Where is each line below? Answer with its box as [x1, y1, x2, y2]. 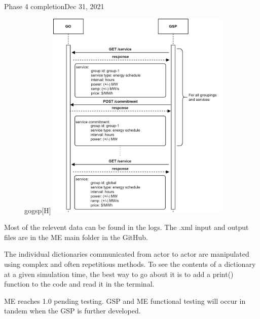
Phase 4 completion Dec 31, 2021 [4, 1, 104, 11]
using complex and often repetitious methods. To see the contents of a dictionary [4, 258, 256, 269]
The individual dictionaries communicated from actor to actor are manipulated [4, 249, 249, 259]
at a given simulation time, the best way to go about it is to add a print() [4, 268, 234, 279]
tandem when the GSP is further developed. [4, 305, 141, 316]
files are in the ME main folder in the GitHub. [4, 231, 148, 242]
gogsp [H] [24, 205, 51, 215]
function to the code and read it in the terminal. [4, 278, 155, 289]
